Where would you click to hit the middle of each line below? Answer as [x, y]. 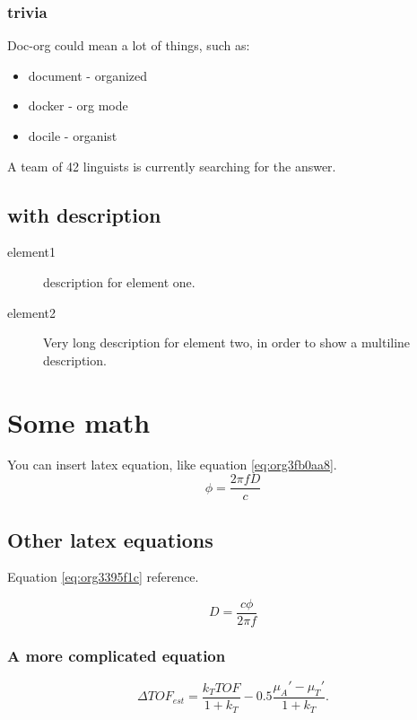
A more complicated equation [117, 655]
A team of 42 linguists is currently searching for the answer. [172, 166]
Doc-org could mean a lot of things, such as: [129, 45]
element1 [32, 252]
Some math [79, 421]
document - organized [88, 75]
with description [84, 214]
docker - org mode [78, 105]
